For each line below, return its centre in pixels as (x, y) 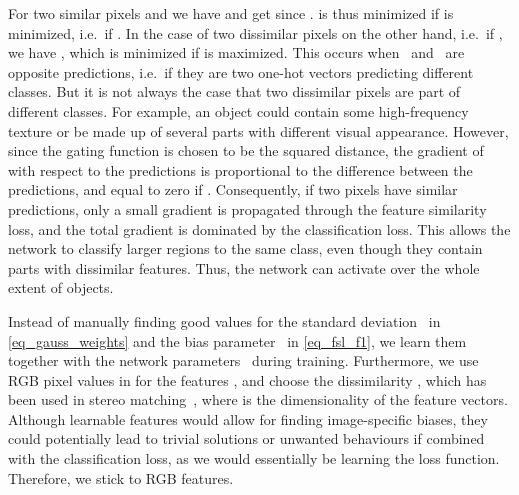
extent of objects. (61, 287)
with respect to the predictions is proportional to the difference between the (240, 169)
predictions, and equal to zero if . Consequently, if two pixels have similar (233, 189)
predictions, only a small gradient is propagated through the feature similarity (247, 208)
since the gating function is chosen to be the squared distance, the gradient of (246, 150)
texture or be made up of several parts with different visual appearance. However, (258, 130)
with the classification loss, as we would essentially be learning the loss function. (254, 458)
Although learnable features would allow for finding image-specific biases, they (248, 418)
